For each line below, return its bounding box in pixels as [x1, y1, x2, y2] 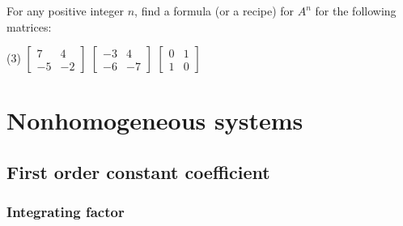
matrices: [6, 18, 52, 35]
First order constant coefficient [6, 159, 270, 184]
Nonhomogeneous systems [6, 104, 303, 137]
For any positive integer [6, 2, 125, 19]
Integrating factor [6, 202, 125, 222]
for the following [315, 2, 397, 19]
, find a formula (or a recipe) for [134, 2, 295, 19]
